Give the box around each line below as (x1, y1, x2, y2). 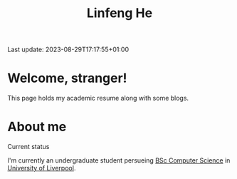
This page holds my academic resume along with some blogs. (7, 94, 189, 103)
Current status (7, 143, 50, 151)
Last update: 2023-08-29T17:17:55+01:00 (7, 45, 130, 54)
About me (7, 119, 67, 135)
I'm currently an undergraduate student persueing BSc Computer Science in (7, 156, 231, 165)
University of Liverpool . (7, 164, 76, 173)
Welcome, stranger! (7, 70, 127, 86)
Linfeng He (86, 5, 153, 21)
